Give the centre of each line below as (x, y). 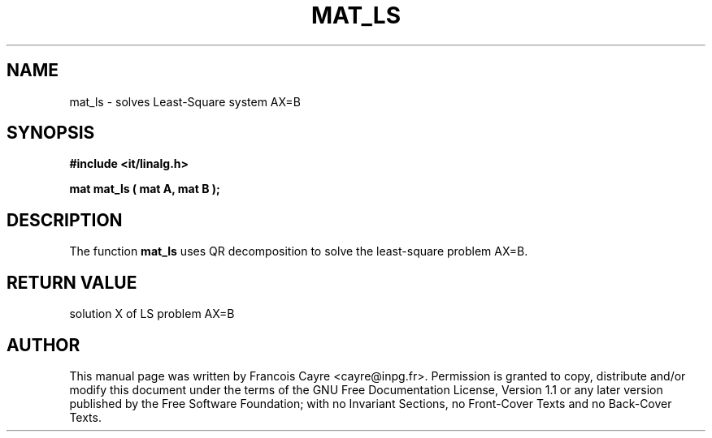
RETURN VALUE (72, 282)
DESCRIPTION (65, 220)
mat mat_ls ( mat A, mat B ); (145, 189)
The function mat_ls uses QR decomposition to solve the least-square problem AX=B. (299, 251)
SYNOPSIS (51, 133)
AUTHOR (43, 345)
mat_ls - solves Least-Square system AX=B (185, 101)
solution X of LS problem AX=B (152, 314)
